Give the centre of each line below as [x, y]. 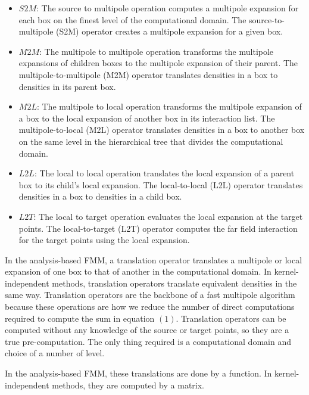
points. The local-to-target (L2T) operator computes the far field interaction [158, 228]
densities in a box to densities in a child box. [100, 196]
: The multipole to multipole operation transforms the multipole [156, 51]
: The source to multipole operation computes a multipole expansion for [167, 8]
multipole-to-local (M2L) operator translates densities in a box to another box [162, 130]
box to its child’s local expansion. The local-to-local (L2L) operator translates [161, 184]
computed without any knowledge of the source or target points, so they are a [147, 330]
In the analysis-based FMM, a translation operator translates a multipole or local [154, 259]
